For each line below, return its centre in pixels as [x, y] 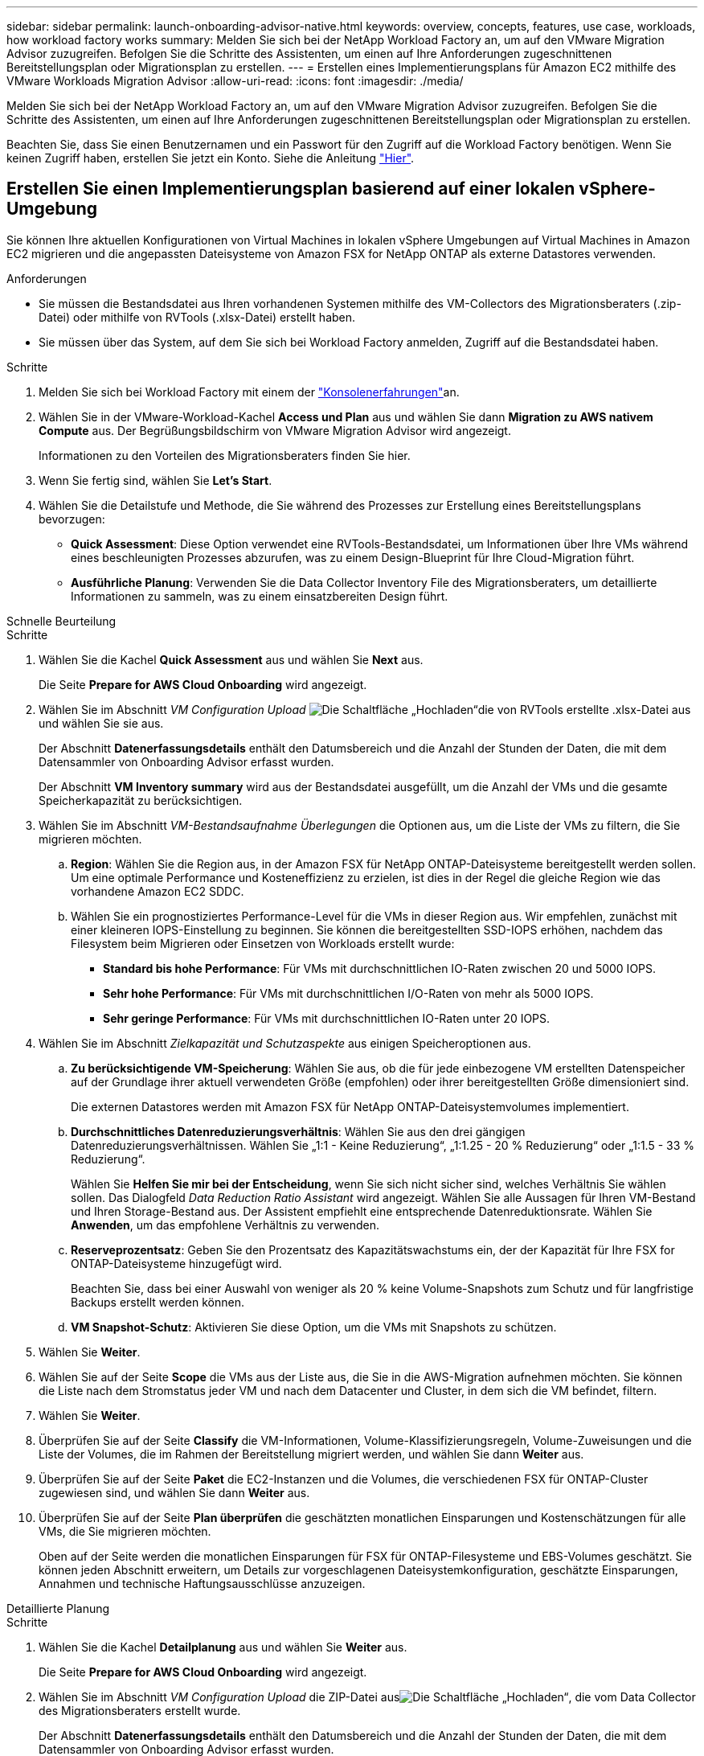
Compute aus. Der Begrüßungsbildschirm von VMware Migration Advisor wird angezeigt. [275, 430]
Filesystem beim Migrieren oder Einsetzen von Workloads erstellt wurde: [263, 943]
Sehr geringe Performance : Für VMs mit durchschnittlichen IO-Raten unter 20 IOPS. [327, 1018]
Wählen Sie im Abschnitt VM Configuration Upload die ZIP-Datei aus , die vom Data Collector [367, 1697]
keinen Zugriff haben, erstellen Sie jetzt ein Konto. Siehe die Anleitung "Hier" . [211, 158]
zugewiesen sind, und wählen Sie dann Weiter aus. [174, 1492]
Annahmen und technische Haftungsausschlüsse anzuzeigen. [202, 1583]
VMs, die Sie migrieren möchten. [125, 1531]
